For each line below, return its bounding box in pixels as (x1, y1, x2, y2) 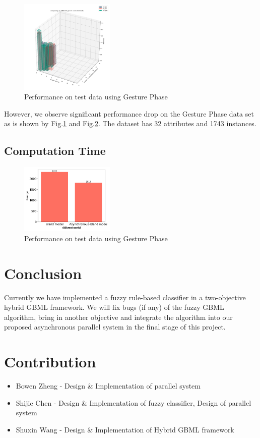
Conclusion (4, 262, 82, 283)
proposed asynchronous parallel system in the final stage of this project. (4, 321, 226, 332)
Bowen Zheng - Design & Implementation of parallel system (16, 380, 201, 391)
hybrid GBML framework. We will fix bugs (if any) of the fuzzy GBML (4, 302, 224, 312)
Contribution (4, 351, 96, 372)
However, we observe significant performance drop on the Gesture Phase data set (4, 108, 254, 119)
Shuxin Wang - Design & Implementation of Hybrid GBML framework (16, 424, 234, 434)
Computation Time (4, 143, 106, 158)
